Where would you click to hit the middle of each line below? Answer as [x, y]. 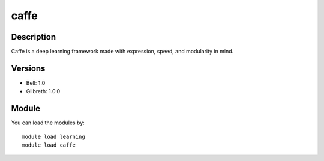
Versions [28, 68]
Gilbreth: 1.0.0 [43, 91]
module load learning [53, 136]
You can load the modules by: [48, 123]
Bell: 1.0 [36, 83]
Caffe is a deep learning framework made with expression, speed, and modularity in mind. [122, 52]
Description [34, 37]
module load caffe [49, 145]
